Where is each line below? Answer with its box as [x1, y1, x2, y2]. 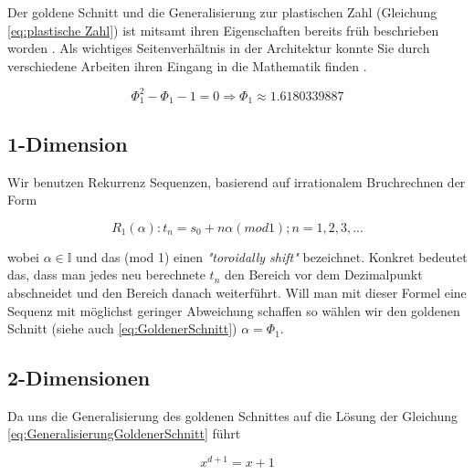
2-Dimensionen [7, 364, 151, 392]
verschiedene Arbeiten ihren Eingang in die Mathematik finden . [7, 56, 367, 75]
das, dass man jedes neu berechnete [7, 265, 205, 284]
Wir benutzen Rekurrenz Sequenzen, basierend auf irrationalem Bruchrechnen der [7, 172, 466, 191]
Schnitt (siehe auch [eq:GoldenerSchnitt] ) [7, 319, 237, 338]
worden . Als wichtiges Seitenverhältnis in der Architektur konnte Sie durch [7, 38, 430, 58]
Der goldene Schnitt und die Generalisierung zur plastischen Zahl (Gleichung [7, 3, 437, 21]
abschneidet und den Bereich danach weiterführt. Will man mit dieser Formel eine [7, 282, 467, 301]
